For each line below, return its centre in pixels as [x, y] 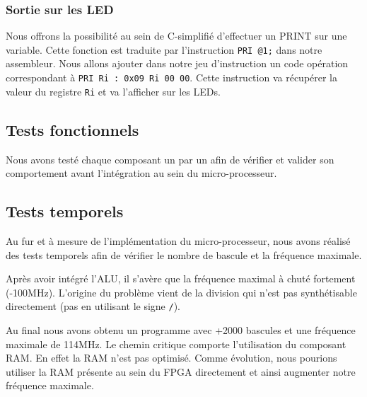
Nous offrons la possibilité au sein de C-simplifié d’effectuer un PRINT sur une [176, 36]
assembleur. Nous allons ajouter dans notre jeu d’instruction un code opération [177, 63]
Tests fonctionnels [72, 129]
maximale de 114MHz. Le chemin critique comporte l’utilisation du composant [176, 344]
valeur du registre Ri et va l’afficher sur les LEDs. [113, 91]
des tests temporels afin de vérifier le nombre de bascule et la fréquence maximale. [184, 254]
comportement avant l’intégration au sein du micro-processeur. [141, 173]
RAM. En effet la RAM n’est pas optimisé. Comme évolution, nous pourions [171, 358]
